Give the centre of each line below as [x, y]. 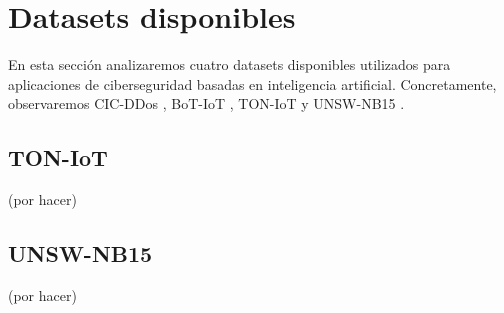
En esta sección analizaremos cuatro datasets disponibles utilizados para [229, 64]
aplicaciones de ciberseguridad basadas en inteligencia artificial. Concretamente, [252, 83]
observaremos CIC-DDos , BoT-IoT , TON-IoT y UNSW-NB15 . [206, 103]
